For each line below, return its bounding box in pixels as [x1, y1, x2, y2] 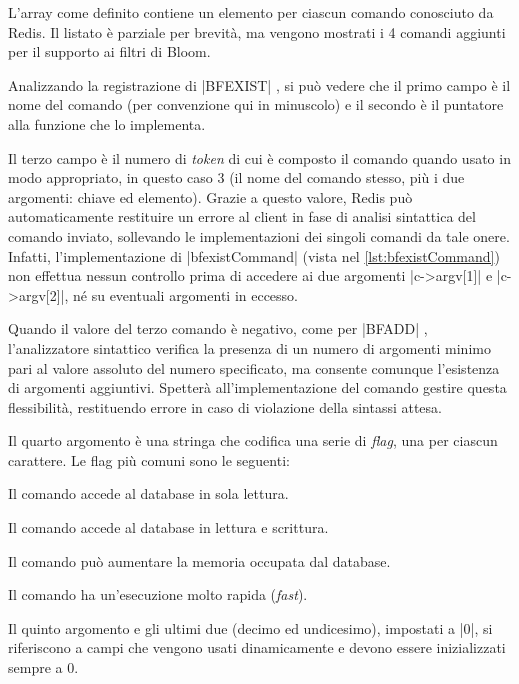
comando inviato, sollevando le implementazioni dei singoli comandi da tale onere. [8, 225, 510, 246]
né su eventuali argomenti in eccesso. [73, 284, 299, 305]
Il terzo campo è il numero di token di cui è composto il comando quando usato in [8, 147, 511, 168]
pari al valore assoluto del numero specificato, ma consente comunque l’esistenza [8, 357, 500, 378]
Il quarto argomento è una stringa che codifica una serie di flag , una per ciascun [8, 430, 498, 451]
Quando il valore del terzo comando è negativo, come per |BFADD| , [8, 318, 428, 339]
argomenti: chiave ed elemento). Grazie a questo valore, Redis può [8, 186, 413, 207]
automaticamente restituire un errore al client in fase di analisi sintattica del [8, 206, 476, 227]
